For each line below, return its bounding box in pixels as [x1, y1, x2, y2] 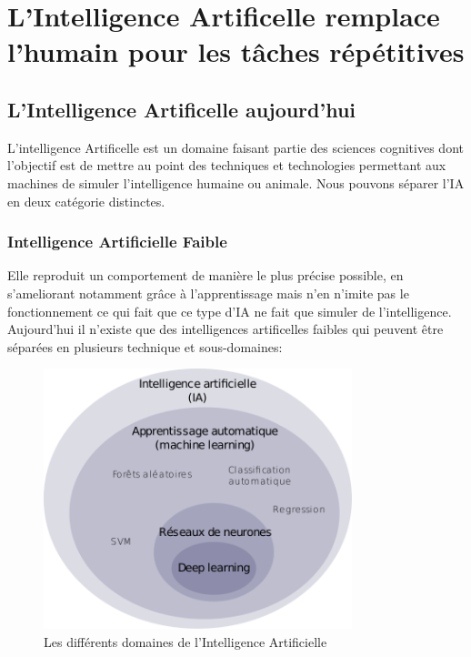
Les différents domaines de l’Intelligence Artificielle [44, 632, 327, 651]
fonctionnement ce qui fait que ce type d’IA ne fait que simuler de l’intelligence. [7, 301, 452, 320]
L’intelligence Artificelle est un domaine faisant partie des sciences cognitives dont [7, 137, 464, 157]
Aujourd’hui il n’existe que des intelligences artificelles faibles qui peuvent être [7, 319, 444, 339]
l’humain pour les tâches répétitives [7, 33, 465, 70]
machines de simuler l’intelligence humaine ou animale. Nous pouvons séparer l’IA [7, 173, 465, 192]
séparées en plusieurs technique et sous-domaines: [7, 337, 283, 356]
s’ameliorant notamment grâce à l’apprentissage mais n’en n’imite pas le [7, 283, 409, 302]
